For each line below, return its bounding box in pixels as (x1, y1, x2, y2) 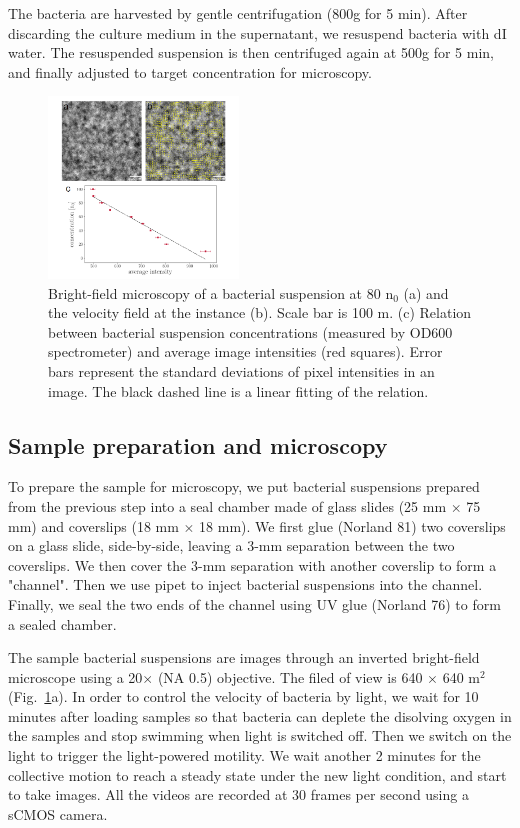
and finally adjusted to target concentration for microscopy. (8, 61, 372, 82)
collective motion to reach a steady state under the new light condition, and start (8, 764, 507, 785)
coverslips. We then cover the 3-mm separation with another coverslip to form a (8, 554, 497, 575)
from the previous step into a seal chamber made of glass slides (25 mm (8, 495, 447, 516)
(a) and (403, 282, 449, 303)
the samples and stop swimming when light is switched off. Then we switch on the (8, 725, 512, 746)
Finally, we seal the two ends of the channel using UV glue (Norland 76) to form (8, 593, 501, 614)
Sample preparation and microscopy (8, 429, 388, 460)
